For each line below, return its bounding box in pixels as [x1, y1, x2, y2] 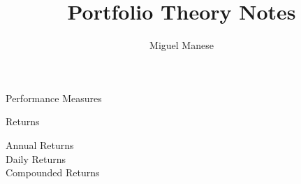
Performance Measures [6, 90, 102, 105]
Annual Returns [6, 137, 74, 152]
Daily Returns [6, 151, 66, 166]
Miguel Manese [149, 38, 214, 52]
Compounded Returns [6, 165, 100, 180]
